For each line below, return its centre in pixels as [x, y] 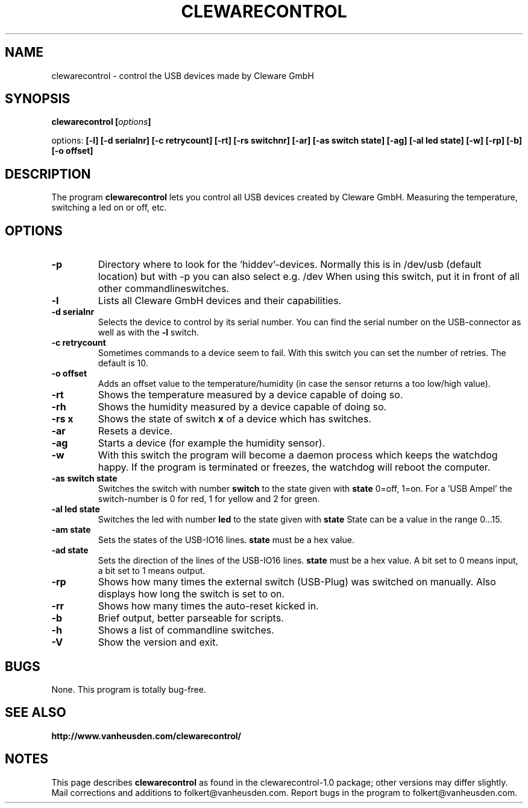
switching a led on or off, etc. [109, 208]
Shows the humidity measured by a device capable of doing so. [242, 407]
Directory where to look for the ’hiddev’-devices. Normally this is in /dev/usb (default [290, 265]
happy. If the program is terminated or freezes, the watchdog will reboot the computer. [294, 467]
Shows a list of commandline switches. [186, 630]
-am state [71, 530]
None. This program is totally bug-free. [129, 689]
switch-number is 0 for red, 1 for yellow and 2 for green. [209, 499]
